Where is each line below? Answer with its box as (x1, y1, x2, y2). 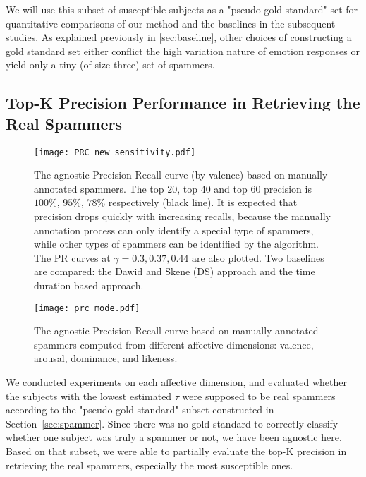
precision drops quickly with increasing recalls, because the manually (34, 209, 331, 223)
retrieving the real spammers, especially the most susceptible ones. (6, 457, 293, 472)
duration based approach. (34, 277, 144, 292)
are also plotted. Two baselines (192, 250, 324, 265)
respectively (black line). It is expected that (108, 195, 298, 210)
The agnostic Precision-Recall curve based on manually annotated (34, 323, 319, 338)
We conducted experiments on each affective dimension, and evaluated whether (6, 375, 347, 389)
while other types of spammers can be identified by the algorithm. (34, 236, 319, 251)
